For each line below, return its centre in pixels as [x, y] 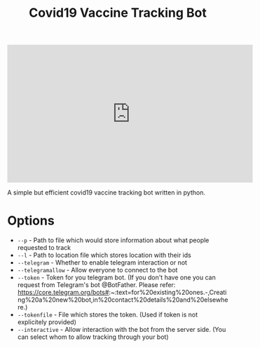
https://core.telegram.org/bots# [63, 293]
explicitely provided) [47, 322]
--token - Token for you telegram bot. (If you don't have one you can [116, 277]
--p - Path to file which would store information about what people [113, 240]
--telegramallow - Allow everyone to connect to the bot [97, 270]
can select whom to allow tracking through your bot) [93, 337]
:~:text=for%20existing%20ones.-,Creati [167, 293]
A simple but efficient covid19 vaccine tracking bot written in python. [106, 193]
